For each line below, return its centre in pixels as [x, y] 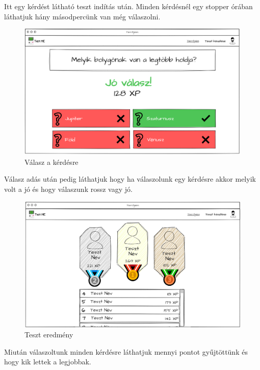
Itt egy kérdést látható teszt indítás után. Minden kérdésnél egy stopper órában [128, 6]
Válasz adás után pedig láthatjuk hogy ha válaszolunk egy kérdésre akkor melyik [130, 179]
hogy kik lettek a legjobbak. [48, 362]
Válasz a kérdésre [51, 162]
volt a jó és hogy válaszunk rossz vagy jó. [68, 189]
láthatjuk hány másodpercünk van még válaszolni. [82, 16]
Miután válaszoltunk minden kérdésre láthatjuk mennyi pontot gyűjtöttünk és [126, 351]
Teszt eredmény [49, 335]
